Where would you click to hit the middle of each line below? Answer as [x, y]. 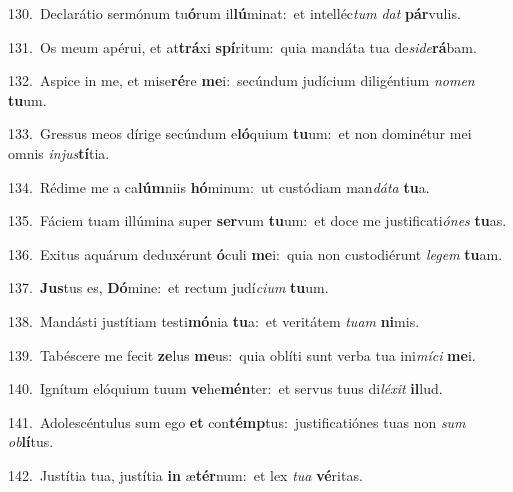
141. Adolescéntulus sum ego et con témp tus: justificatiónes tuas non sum [237, 421]
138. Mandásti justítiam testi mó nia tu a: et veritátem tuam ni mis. [214, 320]
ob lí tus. [31, 441]
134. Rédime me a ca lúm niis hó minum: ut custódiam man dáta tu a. [219, 186]
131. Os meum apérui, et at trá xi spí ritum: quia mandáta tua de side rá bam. [242, 46]
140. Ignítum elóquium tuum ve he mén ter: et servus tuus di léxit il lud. [225, 388]
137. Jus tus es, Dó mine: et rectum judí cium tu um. [168, 287]
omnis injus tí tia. [59, 152]
